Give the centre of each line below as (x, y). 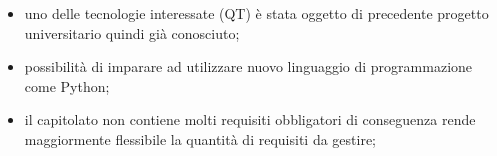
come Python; (67, 85)
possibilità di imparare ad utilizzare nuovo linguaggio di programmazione (248, 66)
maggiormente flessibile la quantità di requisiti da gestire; (200, 138)
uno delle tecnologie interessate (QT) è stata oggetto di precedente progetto (256, 13)
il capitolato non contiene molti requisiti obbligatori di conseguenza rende (250, 119)
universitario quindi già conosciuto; (132, 32)
